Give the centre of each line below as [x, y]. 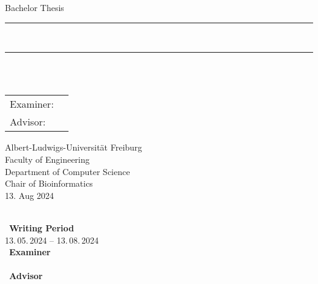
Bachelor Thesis [35, 7]
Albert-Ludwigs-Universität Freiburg [74, 147]
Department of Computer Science [68, 171]
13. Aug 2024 [30, 195]
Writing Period [42, 227]
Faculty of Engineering [47, 159]
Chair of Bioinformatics [49, 183]
